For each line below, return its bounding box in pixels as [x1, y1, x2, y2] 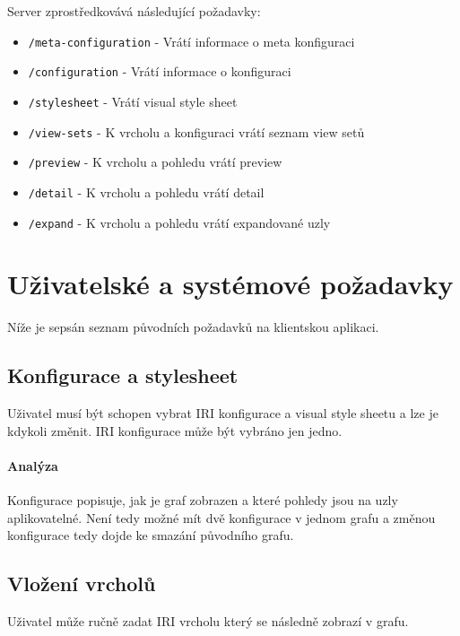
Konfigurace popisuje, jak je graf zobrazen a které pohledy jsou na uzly [7, 491, 398, 510]
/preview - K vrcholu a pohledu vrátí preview [28, 152, 282, 171]
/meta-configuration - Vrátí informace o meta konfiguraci [28, 31, 355, 50]
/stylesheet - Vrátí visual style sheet [28, 91, 238, 110]
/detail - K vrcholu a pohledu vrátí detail [28, 182, 265, 201]
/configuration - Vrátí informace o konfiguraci [28, 62, 291, 81]
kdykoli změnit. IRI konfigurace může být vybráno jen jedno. [7, 421, 343, 440]
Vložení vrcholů [7, 570, 156, 597]
